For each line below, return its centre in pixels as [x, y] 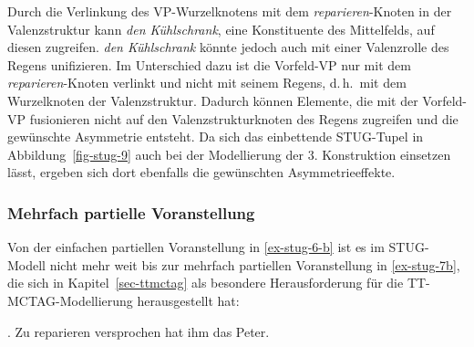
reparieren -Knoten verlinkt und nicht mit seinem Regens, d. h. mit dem [207, 83]
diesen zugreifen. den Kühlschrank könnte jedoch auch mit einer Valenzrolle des [228, 47]
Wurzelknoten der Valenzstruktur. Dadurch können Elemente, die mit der [213, 100]
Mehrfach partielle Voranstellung [131, 212]
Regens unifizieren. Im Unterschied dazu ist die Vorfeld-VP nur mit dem [209, 64]
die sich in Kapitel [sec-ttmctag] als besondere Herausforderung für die [206, 283]
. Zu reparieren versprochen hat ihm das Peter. [139, 331]
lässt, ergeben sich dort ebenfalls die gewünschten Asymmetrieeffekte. [201, 172]
